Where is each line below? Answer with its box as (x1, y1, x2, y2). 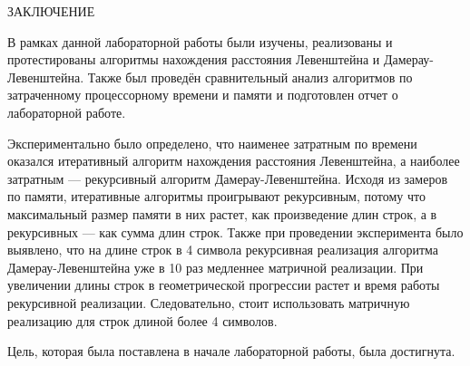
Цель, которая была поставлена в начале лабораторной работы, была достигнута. (7, 342, 455, 361)
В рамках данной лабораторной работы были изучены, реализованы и (7, 32, 393, 51)
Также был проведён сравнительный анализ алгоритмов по (87, 67, 413, 86)
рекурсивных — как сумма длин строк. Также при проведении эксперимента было (7, 222, 464, 241)
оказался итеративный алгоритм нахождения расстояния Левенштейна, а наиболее (7, 151, 460, 170)
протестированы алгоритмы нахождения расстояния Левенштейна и (7, 50, 380, 69)
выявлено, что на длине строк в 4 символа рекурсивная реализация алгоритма (7, 240, 439, 259)
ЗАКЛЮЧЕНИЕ (7, 2, 95, 20)
